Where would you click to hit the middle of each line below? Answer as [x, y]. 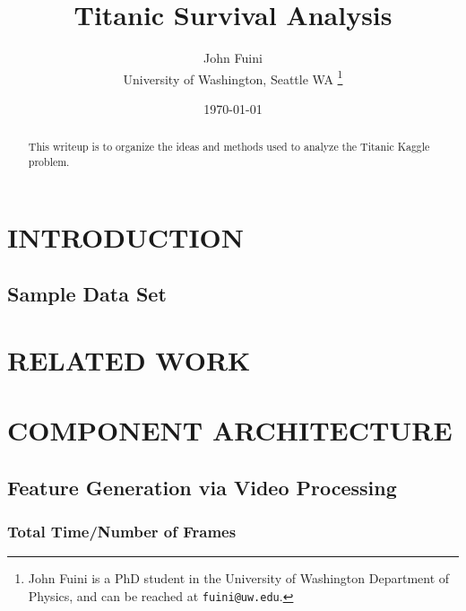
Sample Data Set [87, 294]
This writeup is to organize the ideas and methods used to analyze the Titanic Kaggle [229, 147]
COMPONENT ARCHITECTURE [230, 430]
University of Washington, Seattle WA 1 [233, 77]
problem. [49, 162]
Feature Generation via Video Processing [202, 487]
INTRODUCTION [126, 236]
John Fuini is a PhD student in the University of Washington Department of [239, 578]
